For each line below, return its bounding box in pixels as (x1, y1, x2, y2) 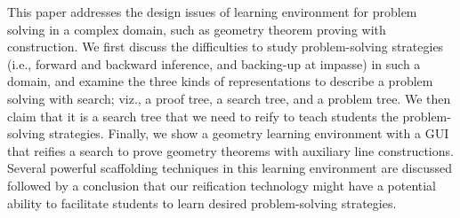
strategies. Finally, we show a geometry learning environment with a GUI (49, 124, 449, 143)
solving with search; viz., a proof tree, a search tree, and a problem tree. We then (7, 89, 451, 107)
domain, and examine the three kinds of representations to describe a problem (7, 72, 433, 90)
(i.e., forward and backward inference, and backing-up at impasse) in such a (7, 54, 421, 73)
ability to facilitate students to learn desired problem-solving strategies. (7, 193, 397, 212)
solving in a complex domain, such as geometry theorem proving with (7, 19, 386, 38)
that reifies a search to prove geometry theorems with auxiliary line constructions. (7, 141, 454, 160)
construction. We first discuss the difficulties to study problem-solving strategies (7, 37, 444, 56)
